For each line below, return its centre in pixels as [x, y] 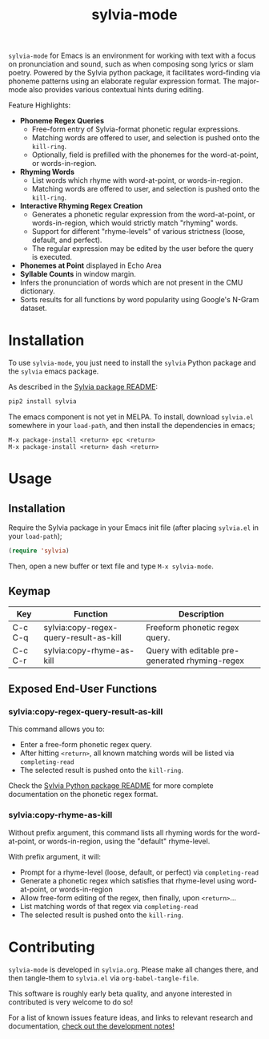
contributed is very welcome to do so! [71, 1002]
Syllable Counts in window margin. [78, 274]
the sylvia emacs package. [54, 371]
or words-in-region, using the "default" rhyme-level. [124, 841]
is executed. [52, 257]
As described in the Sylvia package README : [83, 387]
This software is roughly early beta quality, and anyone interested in [120, 993]
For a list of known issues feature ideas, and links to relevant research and [131, 1017]
